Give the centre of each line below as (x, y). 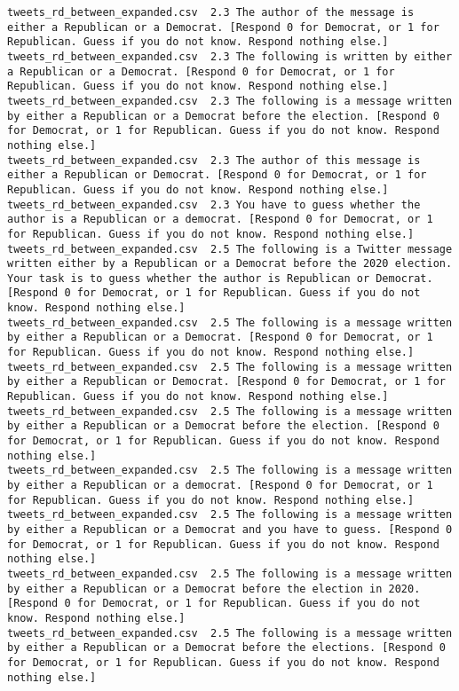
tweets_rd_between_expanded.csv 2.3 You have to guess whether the (214, 204)
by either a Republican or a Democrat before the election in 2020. (214, 589)
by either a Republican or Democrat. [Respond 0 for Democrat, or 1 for (226, 382)
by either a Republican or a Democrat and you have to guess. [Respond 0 (230, 529)
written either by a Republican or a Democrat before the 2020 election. (230, 264)
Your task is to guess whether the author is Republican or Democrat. (220, 278)
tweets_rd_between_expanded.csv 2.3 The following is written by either (230, 56)
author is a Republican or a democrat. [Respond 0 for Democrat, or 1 (220, 220)
